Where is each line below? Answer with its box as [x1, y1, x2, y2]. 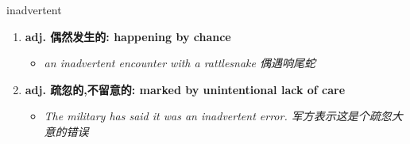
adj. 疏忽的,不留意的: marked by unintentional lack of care [25, 81, 346, 97]
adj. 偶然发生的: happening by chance [25, 28, 231, 44]
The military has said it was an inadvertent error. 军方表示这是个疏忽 [44, 108, 392, 124]
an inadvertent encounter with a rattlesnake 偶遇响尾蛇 [44, 55, 315, 71]
